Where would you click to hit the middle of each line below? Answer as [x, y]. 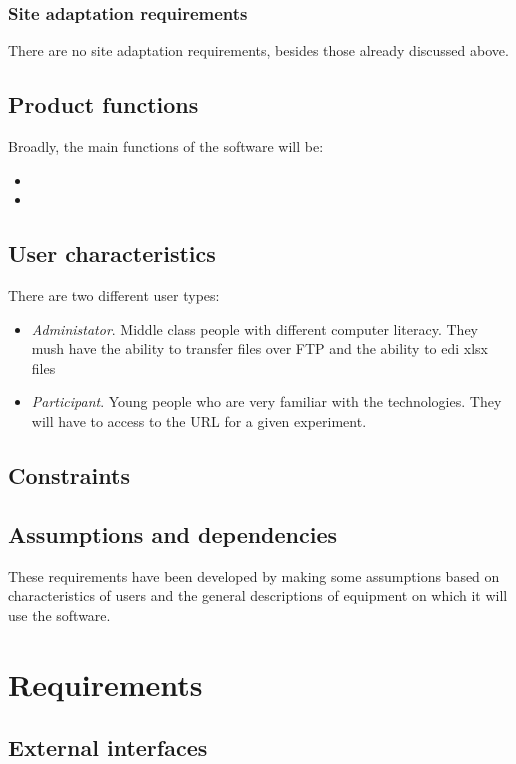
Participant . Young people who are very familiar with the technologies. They [266, 401]
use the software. [59, 614]
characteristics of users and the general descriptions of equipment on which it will [258, 595]
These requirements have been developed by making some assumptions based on [254, 575]
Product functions [103, 104]
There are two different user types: [114, 295]
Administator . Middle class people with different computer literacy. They [255, 328]
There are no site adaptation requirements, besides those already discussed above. [258, 50]
